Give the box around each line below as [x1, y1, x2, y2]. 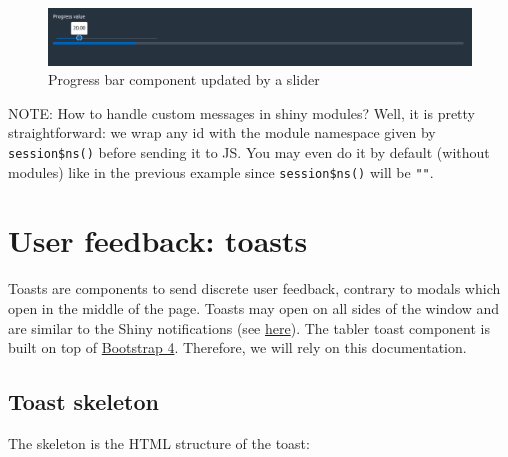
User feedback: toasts [8, 220, 308, 261]
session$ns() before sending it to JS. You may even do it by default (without [8, 141, 490, 162]
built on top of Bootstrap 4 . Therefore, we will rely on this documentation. [8, 337, 467, 358]
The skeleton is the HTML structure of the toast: [8, 432, 310, 453]
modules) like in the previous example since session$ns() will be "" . [8, 161, 434, 182]
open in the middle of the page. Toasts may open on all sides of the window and [8, 297, 500, 318]
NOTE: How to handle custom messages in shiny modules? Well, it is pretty [8, 102, 476, 123]
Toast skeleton [8, 386, 159, 417]
